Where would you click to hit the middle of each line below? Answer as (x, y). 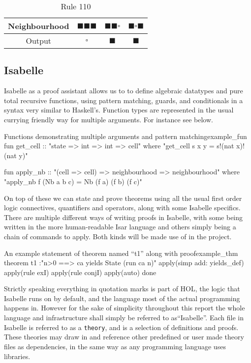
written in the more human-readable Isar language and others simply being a (120, 227)
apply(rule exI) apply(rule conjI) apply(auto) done (80, 272)
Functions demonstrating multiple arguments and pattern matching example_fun (125, 136)
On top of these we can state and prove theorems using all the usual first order (123, 198)
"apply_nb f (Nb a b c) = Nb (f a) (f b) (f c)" (73, 181)
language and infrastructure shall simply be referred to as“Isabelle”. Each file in (124, 318)
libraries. (17, 356)
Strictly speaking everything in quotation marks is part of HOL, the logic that (122, 289)
